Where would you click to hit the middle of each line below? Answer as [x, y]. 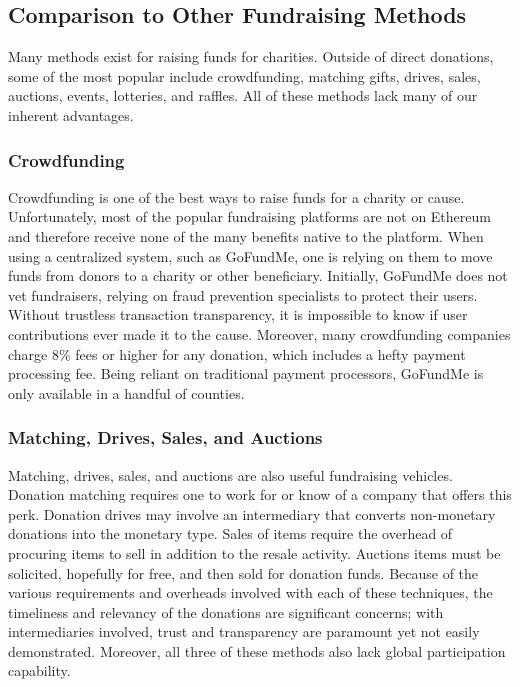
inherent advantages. [71, 114]
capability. [39, 670]
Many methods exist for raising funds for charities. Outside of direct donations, [251, 56]
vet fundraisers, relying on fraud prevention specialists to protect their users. [243, 294]
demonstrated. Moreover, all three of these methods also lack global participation [257, 650]
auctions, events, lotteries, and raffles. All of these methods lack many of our [243, 95]
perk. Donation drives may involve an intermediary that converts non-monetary [252, 513]
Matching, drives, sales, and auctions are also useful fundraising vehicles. [230, 474]
